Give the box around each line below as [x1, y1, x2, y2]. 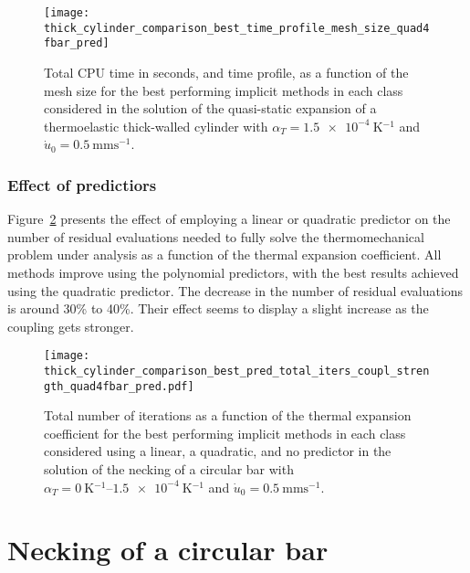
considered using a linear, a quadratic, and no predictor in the [44, 441, 392, 461]
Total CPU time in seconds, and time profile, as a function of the [44, 62, 409, 81]
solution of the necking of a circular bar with [44, 460, 294, 479]
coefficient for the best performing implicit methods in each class [44, 423, 406, 442]
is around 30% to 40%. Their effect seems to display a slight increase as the [7, 299, 429, 318]
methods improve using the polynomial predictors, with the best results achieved [7, 262, 459, 281]
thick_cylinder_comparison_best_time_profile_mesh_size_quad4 [44, 21, 430, 35]
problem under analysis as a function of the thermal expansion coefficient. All [7, 245, 442, 264]
